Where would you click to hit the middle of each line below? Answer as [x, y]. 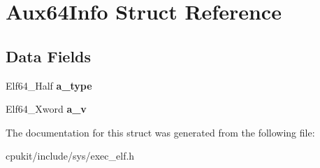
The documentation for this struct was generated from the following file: [160, 132]
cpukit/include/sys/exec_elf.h [70, 156]
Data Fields [49, 56]
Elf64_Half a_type [49, 85]
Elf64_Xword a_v [46, 109]
